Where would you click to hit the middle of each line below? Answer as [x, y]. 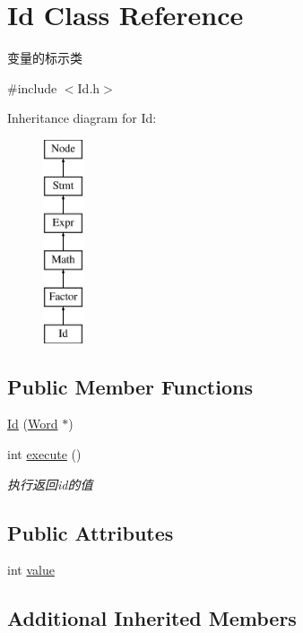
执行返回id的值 [50, 484]
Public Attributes [91, 532]
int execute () [44, 454]
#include [32, 87]
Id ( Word [33, 424]
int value [31, 570]
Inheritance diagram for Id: [82, 118]
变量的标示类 [45, 58]
